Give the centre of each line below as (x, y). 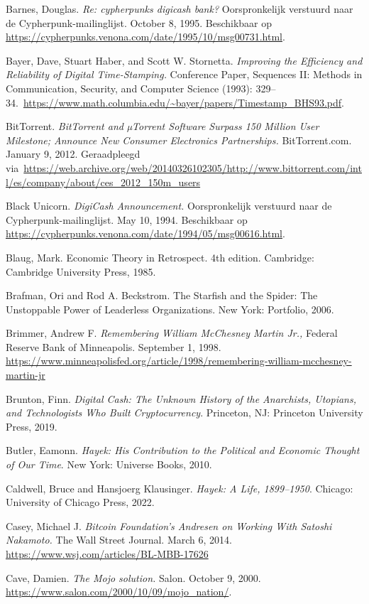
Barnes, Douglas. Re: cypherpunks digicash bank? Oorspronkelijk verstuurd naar (180, 9)
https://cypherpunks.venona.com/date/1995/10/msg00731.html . (145, 37)
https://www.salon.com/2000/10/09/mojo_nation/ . (119, 592)
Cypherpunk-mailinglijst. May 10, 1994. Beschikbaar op (127, 219)
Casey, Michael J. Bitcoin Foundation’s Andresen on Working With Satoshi (169, 525)
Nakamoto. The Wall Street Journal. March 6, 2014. (119, 540)
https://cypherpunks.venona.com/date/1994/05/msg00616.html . (145, 233)
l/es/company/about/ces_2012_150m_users (103, 182)
